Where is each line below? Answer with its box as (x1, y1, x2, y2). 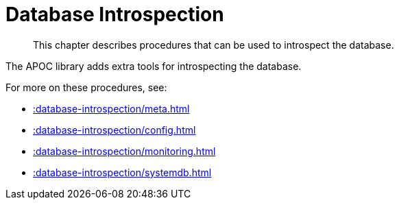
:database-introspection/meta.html (33, 102, 190, 114)
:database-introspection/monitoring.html (33, 145, 216, 157)
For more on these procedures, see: (5, 81, 167, 93)
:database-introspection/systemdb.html (33, 166, 212, 178)
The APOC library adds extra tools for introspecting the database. (5, 60, 302, 72)
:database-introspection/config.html (33, 123, 196, 136)
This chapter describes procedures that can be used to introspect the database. (33, 38, 394, 51)
